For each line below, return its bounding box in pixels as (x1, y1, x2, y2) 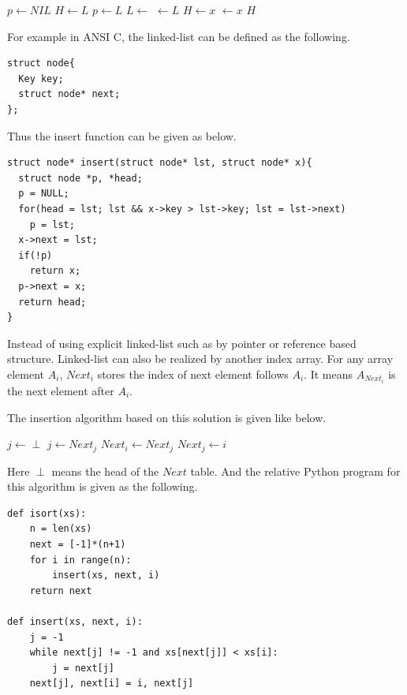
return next (29, 585, 92, 596)
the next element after (7, 382, 114, 398)
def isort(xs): (7, 507, 87, 519)
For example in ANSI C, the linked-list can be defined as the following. (7, 28, 350, 44)
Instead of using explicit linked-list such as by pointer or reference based (7, 334, 357, 351)
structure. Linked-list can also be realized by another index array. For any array (7, 350, 394, 367)
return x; (29, 265, 81, 277)
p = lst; (29, 219, 75, 230)
